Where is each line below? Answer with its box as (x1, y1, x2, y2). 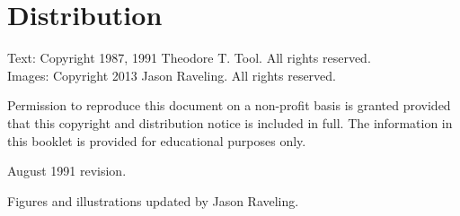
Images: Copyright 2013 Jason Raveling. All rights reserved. (7, 65, 337, 84)
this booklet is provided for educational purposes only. (7, 131, 306, 150)
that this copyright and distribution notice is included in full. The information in (7, 113, 453, 132)
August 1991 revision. (7, 161, 127, 180)
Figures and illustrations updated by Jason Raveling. (7, 191, 299, 210)
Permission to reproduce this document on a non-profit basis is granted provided (7, 96, 451, 115)
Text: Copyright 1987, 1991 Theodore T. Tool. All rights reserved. (7, 48, 371, 67)
